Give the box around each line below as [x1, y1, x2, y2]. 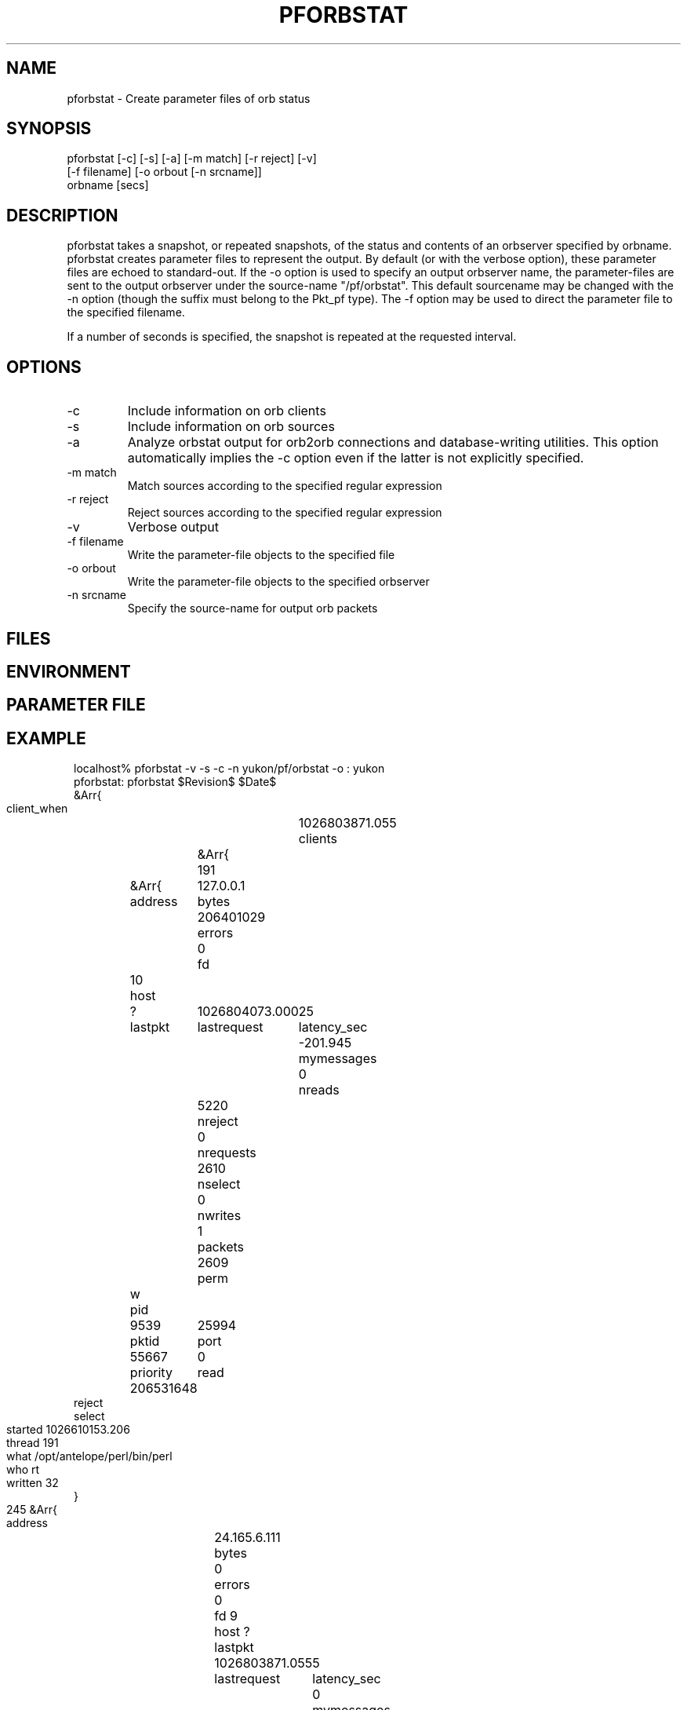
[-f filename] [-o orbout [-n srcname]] [67, 165, 262, 179]
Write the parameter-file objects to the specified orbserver [127, 575, 430, 589]
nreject [197, 1113, 238, 1130]
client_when [6, 802, 68, 816]
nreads [298, 1082, 340, 1098]
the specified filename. [67, 305, 185, 320]
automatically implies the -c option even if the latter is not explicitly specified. [127, 450, 584, 466]
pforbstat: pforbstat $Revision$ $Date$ [74, 775, 277, 789]
